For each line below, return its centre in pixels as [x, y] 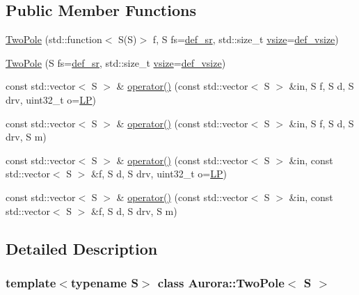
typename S [104, 282]
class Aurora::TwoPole [221, 282]
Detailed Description [82, 248]
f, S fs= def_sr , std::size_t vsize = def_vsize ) [246, 39]
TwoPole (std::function [54, 39]
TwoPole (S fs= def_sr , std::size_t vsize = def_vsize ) [116, 62]
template [31, 282]
